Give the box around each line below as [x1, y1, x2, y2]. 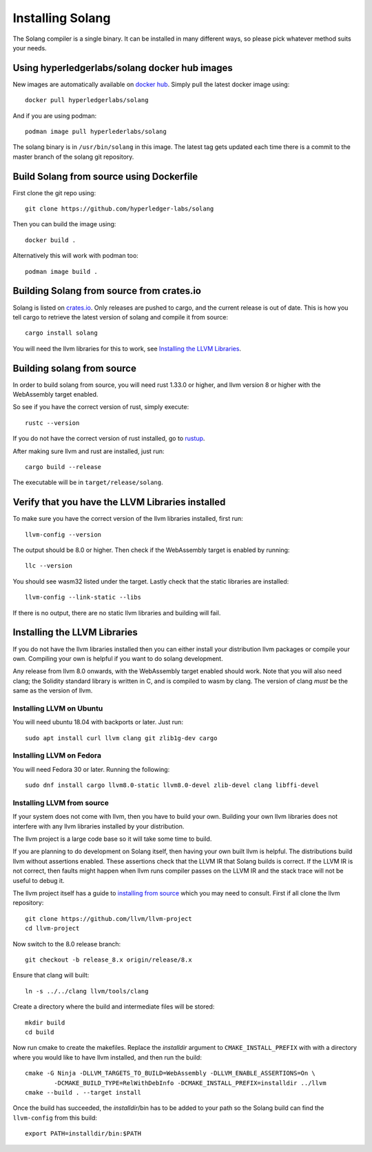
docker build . [25, 236, 76, 244]
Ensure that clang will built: [12, 971, 90, 980]
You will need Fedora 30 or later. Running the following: [12, 765, 170, 773]
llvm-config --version [25, 530, 102, 538]
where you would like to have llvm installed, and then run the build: [12, 1053, 203, 1062]
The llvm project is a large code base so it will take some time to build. [12, 835, 212, 843]
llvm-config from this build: [12, 1113, 98, 1122]
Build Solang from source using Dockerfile [12, 170, 198, 182]
